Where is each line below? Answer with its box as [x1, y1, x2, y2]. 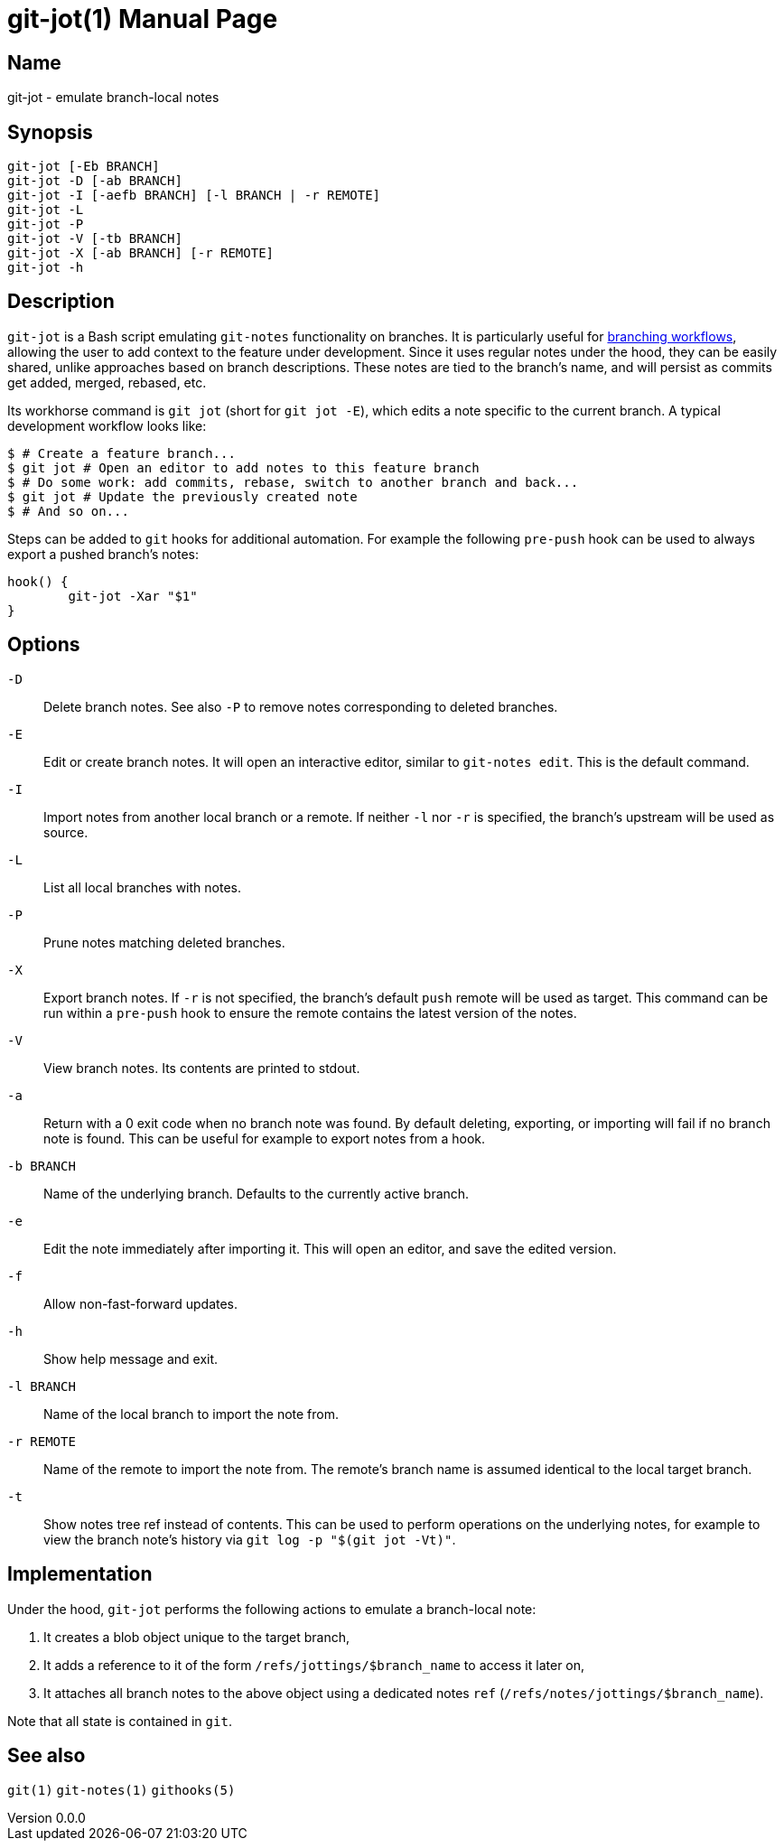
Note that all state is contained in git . [7, 1713, 232, 1729]
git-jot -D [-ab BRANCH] [7, 173, 182, 189]
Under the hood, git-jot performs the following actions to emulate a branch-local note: [7, 1601, 537, 1617]
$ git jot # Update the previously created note [7, 489, 358, 504]
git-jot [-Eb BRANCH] [7, 159, 160, 174]
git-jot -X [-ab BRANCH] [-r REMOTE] [7, 246, 275, 261]
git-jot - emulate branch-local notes [7, 89, 219, 106]
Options [7, 633, 80, 657]
